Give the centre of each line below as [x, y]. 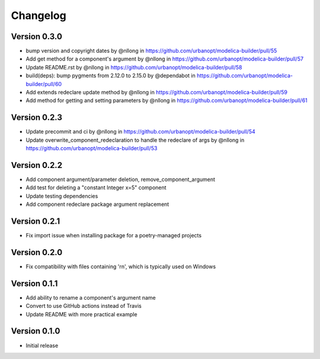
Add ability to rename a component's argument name [91, 297]
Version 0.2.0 [37, 252]
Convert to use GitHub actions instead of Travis [84, 306]
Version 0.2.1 [36, 221]
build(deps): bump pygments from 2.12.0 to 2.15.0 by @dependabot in [111, 76]
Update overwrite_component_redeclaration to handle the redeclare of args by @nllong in [135, 140]
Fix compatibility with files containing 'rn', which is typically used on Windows [121, 266]
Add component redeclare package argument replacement [97, 204]
